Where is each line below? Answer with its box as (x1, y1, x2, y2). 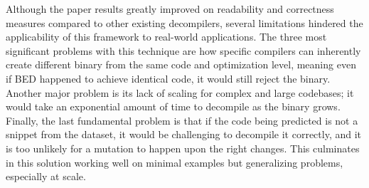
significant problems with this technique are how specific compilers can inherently (6, 43, 361, 58)
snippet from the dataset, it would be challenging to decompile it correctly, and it (6, 127, 362, 142)
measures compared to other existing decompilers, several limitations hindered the (6, 15, 363, 30)
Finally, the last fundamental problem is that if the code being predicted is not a (6, 113, 358, 127)
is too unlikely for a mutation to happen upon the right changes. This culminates (6, 140, 360, 155)
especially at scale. (6, 169, 86, 184)
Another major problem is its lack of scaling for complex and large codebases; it (6, 85, 354, 100)
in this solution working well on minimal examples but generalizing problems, (6, 155, 343, 169)
